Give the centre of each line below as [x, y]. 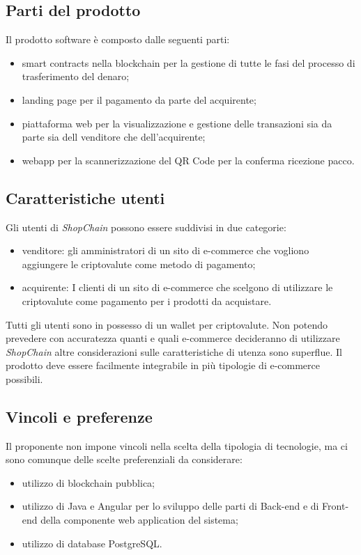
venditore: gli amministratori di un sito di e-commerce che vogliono [166, 250]
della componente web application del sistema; [139, 520]
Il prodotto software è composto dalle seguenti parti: [118, 39]
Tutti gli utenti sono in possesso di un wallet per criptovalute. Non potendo [167, 324]
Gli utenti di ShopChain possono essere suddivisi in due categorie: [146, 227]
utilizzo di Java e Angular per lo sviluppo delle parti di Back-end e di [170, 506]
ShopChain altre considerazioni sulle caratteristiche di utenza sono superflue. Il [174, 351]
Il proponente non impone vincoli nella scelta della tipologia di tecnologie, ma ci [177, 445]
